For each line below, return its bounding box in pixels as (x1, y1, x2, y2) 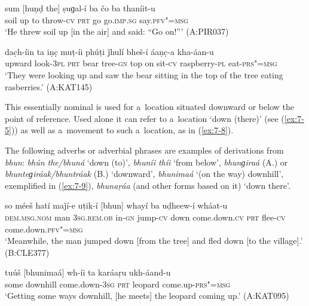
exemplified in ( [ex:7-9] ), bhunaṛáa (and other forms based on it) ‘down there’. (5, 179, 290, 191)
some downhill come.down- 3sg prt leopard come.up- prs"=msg (5, 277, 231, 290)
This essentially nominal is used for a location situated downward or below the (5, 100, 294, 113)
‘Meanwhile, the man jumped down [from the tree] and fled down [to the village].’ (5, 234, 303, 247)
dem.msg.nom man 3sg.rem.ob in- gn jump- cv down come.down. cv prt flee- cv (5, 210, 286, 223)
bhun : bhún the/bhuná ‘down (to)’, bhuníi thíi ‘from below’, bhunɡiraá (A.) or (5, 155, 288, 168)
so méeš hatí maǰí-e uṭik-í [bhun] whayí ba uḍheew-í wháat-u (5, 199, 228, 212)
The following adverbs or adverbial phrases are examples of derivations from (5, 143, 284, 156)
